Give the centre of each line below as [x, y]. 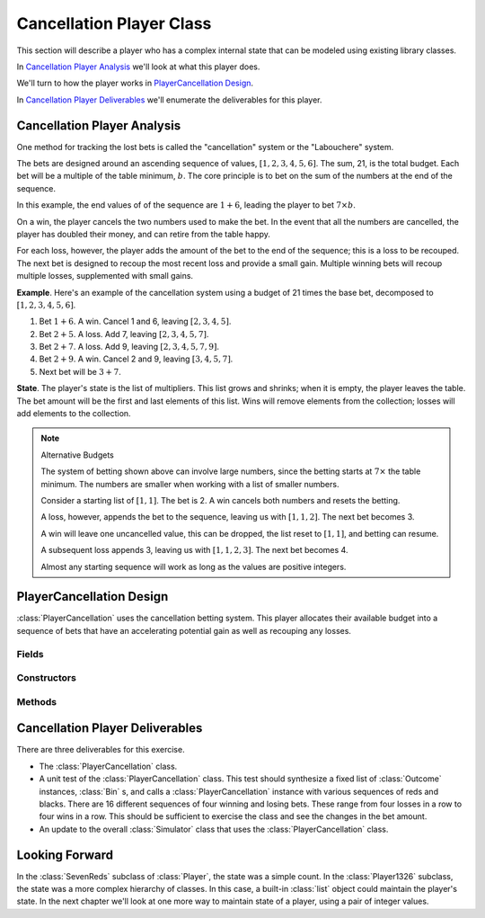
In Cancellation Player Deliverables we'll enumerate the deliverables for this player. [169, 100]
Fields [30, 654]
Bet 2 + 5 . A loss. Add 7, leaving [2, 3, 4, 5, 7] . [124, 334]
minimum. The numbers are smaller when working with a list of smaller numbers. [190, 484]
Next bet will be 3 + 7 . [80, 371]
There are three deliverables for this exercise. [101, 750]
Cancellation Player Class [114, 23]
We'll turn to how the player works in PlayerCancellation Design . [135, 83]
